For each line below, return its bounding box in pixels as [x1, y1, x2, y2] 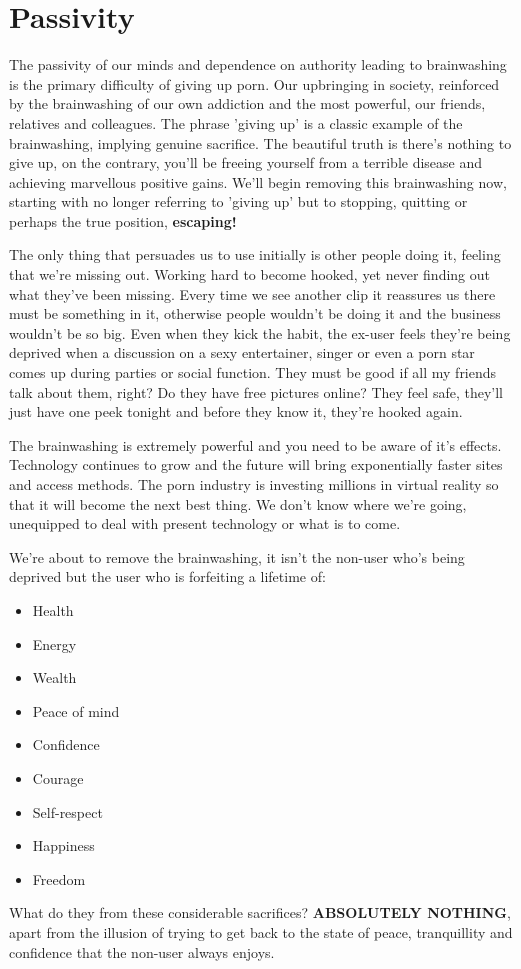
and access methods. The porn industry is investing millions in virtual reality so [9, 474, 499, 494]
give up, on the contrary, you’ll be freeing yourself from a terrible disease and [9, 152, 483, 173]
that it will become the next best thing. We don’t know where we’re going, [9, 493, 467, 514]
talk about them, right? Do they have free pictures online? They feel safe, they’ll [9, 381, 503, 402]
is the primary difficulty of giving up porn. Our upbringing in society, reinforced [9, 73, 500, 94]
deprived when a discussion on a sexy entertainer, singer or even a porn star [9, 342, 475, 363]
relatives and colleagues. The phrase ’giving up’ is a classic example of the [9, 112, 463, 133]
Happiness [32, 835, 95, 856]
